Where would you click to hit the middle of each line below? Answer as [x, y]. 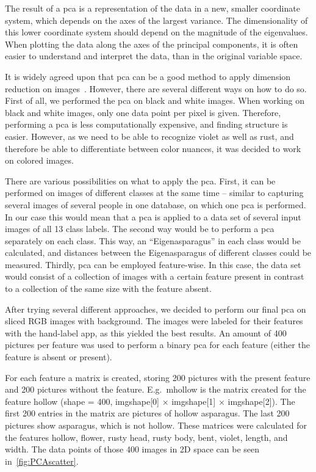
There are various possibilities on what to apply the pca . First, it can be [140, 180]
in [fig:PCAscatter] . [42, 461]
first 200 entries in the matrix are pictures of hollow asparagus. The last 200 [147, 413]
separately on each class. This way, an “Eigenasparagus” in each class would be [153, 240]
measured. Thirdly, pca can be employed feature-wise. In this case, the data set [153, 264]
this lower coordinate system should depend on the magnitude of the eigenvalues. [156, 32]
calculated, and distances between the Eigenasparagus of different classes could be [158, 252]
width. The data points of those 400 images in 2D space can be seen [132, 449]
